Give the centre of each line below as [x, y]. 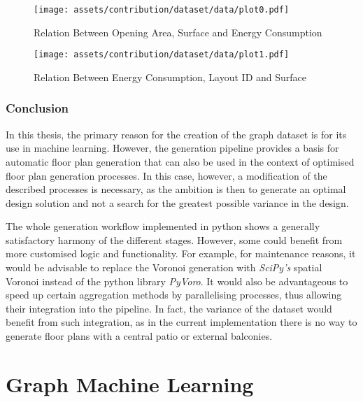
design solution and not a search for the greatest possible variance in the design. [177, 202]
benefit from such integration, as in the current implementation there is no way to [181, 322]
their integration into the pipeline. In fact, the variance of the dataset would [169, 308]
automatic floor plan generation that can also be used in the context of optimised [180, 161]
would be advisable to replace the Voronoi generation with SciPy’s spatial [164, 267]
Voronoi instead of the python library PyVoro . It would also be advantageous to [177, 281]
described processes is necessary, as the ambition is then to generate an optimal [176, 189]
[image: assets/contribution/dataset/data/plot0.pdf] [162, 10]
